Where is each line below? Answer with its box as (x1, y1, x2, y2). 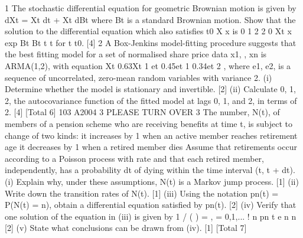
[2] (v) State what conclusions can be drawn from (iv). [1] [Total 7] (5, 221, 247, 234)
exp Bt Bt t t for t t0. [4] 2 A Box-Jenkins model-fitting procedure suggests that (5, 36, 297, 48)
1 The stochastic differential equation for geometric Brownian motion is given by (5, 2, 297, 14)
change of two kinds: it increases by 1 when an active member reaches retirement (5, 129, 298, 141)
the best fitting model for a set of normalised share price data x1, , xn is (5, 48, 267, 60)
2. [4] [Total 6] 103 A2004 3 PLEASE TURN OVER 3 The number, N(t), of (5, 106, 280, 118)
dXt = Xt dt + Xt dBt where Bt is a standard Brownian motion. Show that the (5, 13, 296, 25)
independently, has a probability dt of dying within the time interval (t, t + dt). (5, 164, 295, 176)
